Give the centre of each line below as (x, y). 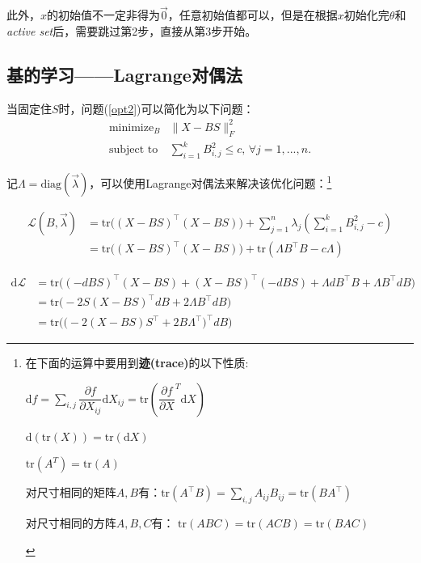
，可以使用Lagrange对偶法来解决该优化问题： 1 (210, 182)
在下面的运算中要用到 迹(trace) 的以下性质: (137, 363)
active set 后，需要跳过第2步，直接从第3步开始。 (132, 30)
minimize (131, 127)
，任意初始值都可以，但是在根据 (253, 15)
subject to (133, 150)
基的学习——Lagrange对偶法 (124, 74)
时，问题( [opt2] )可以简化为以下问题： (156, 108)
